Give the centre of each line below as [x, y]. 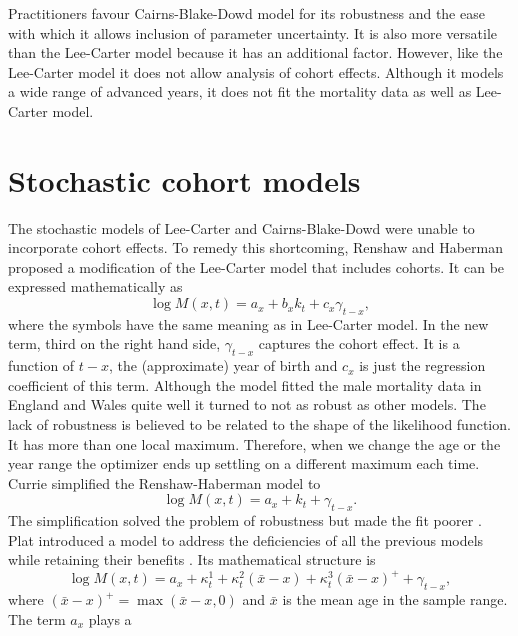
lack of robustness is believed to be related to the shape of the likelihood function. [259, 424]
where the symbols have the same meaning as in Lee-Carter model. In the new [248, 323]
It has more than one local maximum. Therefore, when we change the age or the [254, 443]
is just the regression [422, 365]
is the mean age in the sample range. [395, 599]
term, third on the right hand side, [114, 343]
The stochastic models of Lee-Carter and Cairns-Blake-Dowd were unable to [241, 227]
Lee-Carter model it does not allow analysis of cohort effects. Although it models [256, 71]
